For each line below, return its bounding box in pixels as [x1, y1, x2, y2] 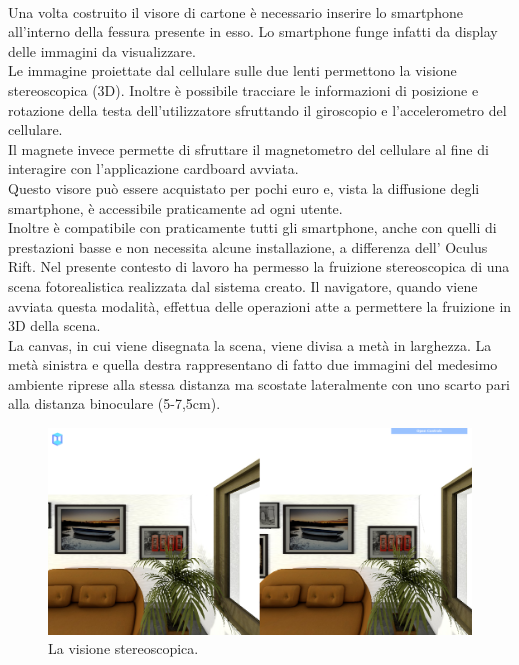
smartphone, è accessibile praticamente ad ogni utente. [8, 197, 343, 218]
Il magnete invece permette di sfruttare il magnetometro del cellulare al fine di [8, 138, 489, 159]
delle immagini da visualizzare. [8, 40, 196, 61]
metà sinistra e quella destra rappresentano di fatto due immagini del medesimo [8, 354, 498, 375]
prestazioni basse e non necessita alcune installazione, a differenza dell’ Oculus [8, 236, 488, 257]
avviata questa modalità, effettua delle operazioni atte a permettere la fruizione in [8, 295, 512, 316]
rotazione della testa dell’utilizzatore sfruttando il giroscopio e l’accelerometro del [8, 99, 507, 120]
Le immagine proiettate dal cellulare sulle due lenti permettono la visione [8, 60, 457, 81]
